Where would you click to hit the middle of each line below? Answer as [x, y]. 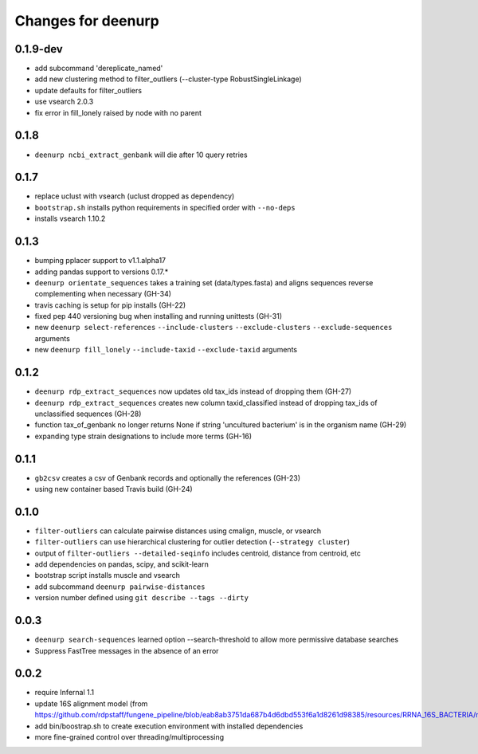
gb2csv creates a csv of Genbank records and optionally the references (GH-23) [168, 477]
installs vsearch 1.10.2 [70, 218]
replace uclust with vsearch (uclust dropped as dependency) [135, 196]
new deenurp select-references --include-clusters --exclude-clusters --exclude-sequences [214, 328]
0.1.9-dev [39, 49]
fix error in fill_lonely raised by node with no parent [118, 112]
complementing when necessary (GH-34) [103, 294]
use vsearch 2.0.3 [64, 102]
